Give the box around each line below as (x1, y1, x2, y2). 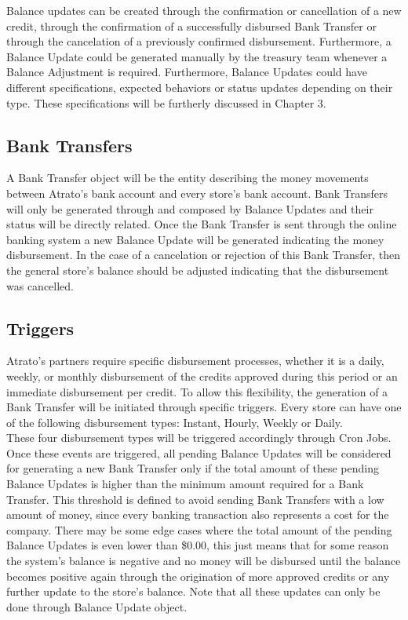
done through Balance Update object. (6, 598, 188, 615)
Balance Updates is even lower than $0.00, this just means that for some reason (6, 537, 389, 553)
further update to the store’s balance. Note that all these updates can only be (6, 583, 381, 600)
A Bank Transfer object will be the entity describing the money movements (6, 170, 369, 186)
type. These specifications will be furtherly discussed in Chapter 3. (6, 94, 326, 111)
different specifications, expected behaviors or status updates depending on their (6, 78, 393, 95)
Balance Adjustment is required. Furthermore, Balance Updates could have (6, 64, 367, 80)
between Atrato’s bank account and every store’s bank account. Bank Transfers (6, 184, 388, 201)
